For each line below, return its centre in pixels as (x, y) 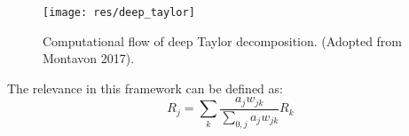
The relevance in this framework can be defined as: (145, 88)
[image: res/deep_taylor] (119, 12)
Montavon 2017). (89, 58)
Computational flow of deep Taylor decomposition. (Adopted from (223, 40)
